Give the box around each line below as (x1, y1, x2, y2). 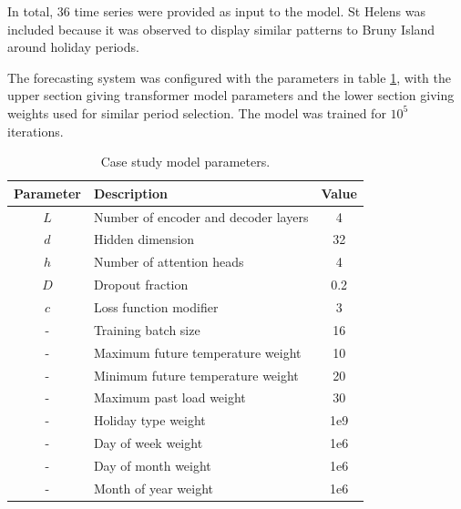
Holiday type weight (93, 411, 206, 430)
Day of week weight (93, 433, 203, 453)
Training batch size (93, 320, 200, 339)
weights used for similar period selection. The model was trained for (7, 103, 386, 122)
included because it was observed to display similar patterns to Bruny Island (7, 19, 435, 38)
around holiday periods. (7, 37, 139, 56)
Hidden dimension (93, 229, 195, 249)
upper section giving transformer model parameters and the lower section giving (7, 86, 455, 105)
